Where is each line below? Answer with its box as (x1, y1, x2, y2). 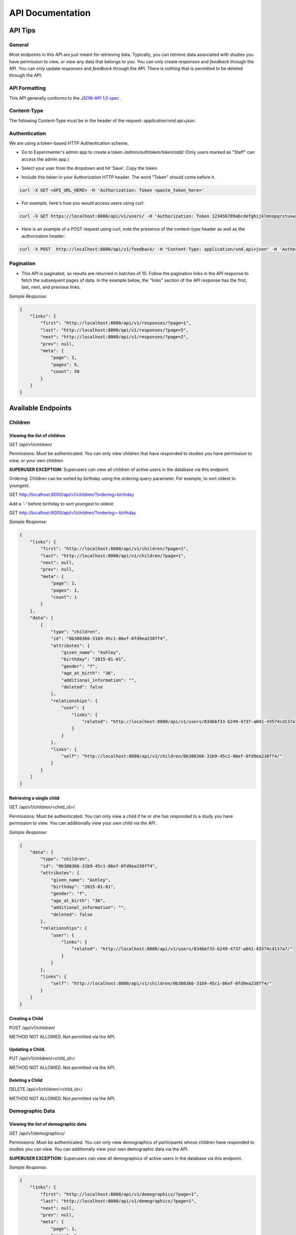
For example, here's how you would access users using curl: (21, 200, 145, 206)
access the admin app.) (21, 156, 70, 162)
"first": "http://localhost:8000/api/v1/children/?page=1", (40, 546, 189, 552)
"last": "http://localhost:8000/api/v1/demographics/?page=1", (40, 1198, 197, 1204)
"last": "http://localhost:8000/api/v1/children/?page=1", (40, 553, 186, 558)
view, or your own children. (9, 457, 64, 463)
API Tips (9, 26, 36, 35)
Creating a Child (9, 1016, 43, 1022)
